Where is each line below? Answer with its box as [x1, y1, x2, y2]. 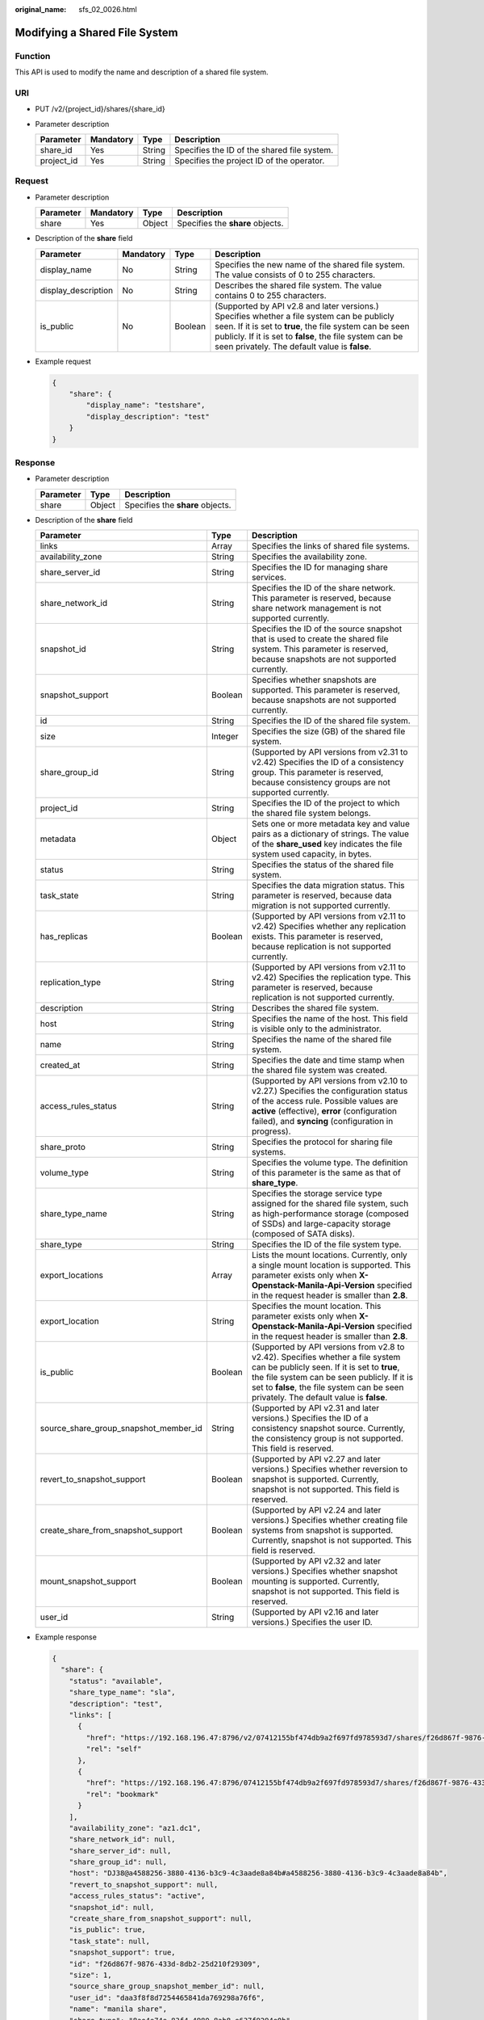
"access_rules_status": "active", [69, 1892, 206, 1900]
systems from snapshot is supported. [251, 1525, 394, 1536]
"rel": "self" [86, 1744, 142, 1753]
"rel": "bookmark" [86, 1790, 159, 1799]
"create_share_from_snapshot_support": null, [69, 1914, 252, 1923]
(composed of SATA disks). [251, 1228, 355, 1239]
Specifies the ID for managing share [251, 562, 389, 573]
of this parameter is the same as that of [251, 1168, 401, 1179]
